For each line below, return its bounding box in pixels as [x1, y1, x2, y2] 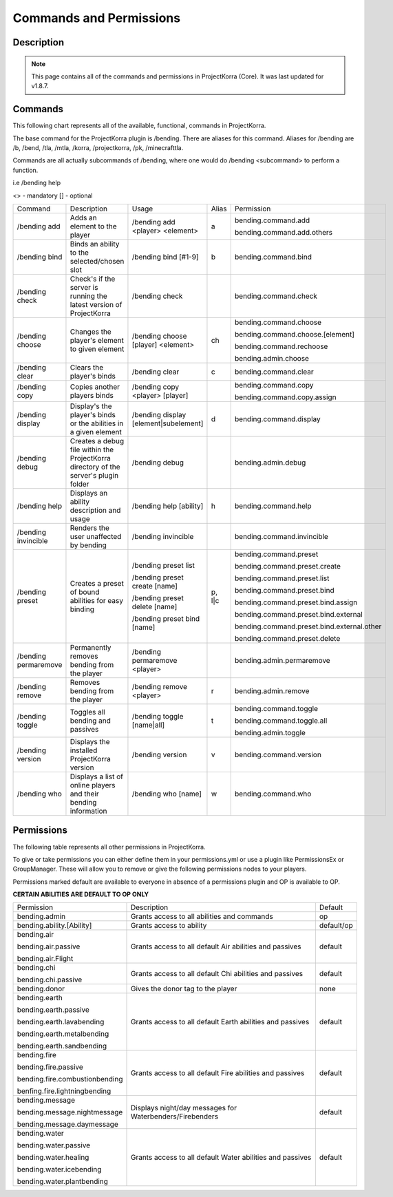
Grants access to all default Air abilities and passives [130, 942, 302, 951]
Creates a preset [70, 578, 124, 588]
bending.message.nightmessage [17, 1108, 123, 1117]
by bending [70, 540, 107, 550]
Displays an [70, 488, 108, 498]
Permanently [70, 642, 111, 652]
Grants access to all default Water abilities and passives [130, 1153, 312, 1163]
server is [70, 282, 98, 292]
